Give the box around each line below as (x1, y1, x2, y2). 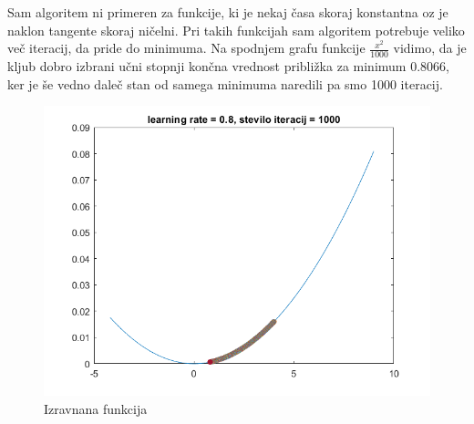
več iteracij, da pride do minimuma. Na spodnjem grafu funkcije (7, 38, 366, 57)
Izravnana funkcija (44, 398, 148, 418)
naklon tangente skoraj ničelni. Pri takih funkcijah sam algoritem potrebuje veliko (7, 20, 465, 39)
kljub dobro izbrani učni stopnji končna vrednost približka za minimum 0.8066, (7, 57, 449, 76)
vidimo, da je (393, 38, 467, 57)
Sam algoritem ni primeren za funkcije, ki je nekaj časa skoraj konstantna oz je (7, 3, 448, 21)
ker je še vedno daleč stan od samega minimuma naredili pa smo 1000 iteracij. (7, 74, 443, 93)
